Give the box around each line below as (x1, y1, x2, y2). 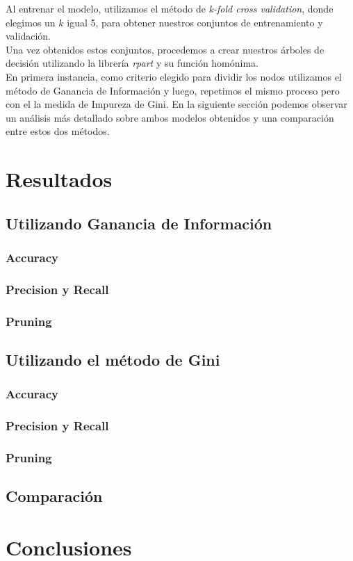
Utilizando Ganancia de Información (6, 212, 272, 234)
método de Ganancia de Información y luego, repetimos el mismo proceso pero (6, 83, 340, 97)
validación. (6, 29, 51, 43)
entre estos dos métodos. (6, 124, 110, 138)
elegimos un (6, 15, 56, 29)
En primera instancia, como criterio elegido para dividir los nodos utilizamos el (6, 69, 342, 83)
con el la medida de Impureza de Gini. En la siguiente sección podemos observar (6, 97, 347, 111)
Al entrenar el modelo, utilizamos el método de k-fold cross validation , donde (6, 1, 334, 15)
